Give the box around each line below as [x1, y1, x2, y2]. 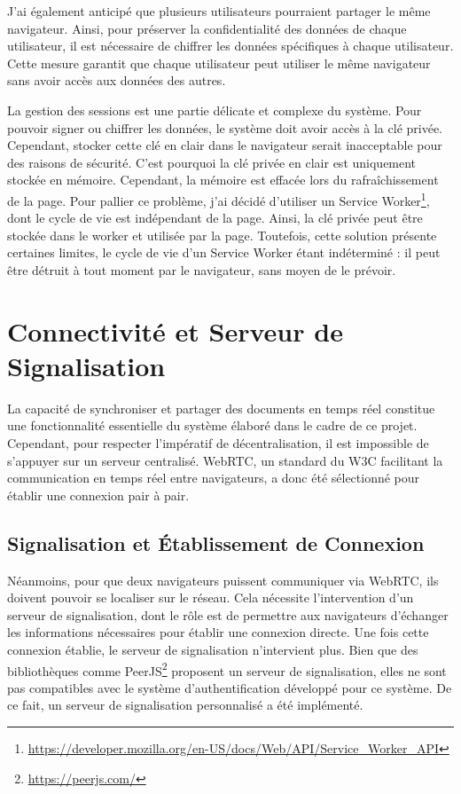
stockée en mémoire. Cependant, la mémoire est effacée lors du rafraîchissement [7, 170, 439, 189]
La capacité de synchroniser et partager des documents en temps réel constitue [7, 398, 435, 417]
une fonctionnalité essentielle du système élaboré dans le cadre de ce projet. [7, 416, 418, 435]
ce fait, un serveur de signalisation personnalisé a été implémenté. [7, 696, 363, 714]
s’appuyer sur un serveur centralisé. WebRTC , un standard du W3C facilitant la [7, 451, 443, 469]
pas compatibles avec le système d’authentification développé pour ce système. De [7, 678, 452, 696]
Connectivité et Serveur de [7, 312, 343, 349]
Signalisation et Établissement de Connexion [7, 529, 425, 556]
